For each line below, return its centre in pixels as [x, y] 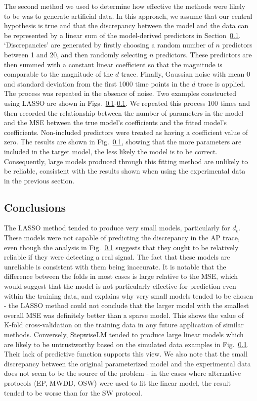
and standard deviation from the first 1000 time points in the [97, 83]
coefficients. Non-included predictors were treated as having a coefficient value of [126, 132]
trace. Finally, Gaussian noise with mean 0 [186, 74]
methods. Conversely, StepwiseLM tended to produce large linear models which [124, 334]
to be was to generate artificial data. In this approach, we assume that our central [128, 16]
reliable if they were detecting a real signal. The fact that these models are [117, 257]
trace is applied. [222, 83]
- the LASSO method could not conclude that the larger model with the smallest [127, 305]
